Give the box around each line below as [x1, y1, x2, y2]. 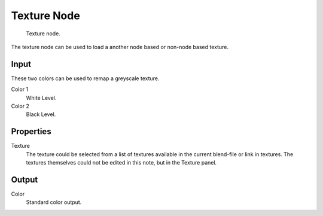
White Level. [26, 94, 57, 101]
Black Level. [26, 111, 56, 118]
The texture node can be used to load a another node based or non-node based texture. [11, 43, 229, 50]
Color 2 [11, 102, 30, 110]
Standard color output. [26, 199, 82, 206]
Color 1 [11, 86, 29, 93]
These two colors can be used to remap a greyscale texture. [11, 75, 160, 82]
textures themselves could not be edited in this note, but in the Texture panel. [26, 159, 217, 166]
